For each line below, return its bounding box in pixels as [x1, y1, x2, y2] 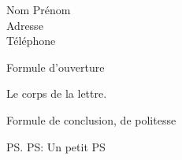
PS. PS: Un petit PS [6, 138, 106, 154]
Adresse [6, 17, 43, 33]
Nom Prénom [6, 2, 71, 17]
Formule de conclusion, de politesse [6, 111, 176, 128]
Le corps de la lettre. [6, 85, 107, 102]
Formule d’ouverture [6, 58, 105, 75]
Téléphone [6, 32, 56, 49]
